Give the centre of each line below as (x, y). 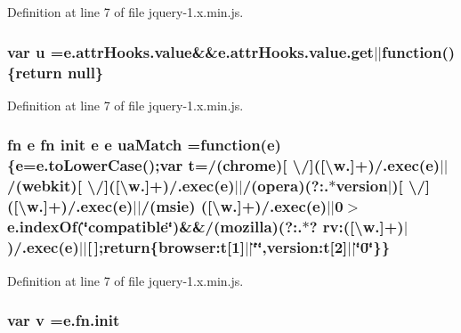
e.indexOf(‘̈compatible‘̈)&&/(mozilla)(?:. (155, 227)
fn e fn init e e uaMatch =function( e (141, 145)
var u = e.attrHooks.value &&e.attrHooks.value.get (190, 51)
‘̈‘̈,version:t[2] (300, 247)
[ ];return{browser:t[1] (166, 247)
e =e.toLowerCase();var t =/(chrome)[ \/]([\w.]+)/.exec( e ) (228, 165)
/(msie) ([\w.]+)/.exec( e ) (234, 206)
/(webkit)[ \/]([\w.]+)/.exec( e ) (121, 186)
